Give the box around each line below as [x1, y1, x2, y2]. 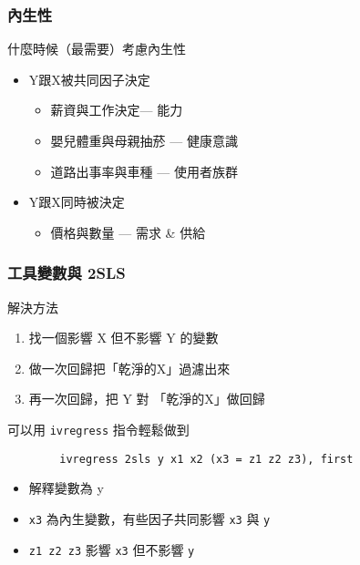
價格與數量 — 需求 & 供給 [50, 222, 206, 241]
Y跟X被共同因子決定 [28, 69, 150, 88]
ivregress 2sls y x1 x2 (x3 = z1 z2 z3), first [59, 452, 354, 466]
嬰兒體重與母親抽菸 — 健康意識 [50, 131, 238, 149]
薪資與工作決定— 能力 [50, 100, 183, 119]
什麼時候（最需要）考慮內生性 [7, 39, 186, 58]
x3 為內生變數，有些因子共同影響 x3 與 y [28, 508, 271, 528]
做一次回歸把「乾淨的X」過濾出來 [28, 358, 231, 377]
